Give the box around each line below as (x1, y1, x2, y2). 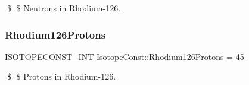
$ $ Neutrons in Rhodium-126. (7, 2, 121, 14)
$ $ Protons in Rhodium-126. (7, 70, 116, 83)
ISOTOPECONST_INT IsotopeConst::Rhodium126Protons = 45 (5, 50, 244, 62)
